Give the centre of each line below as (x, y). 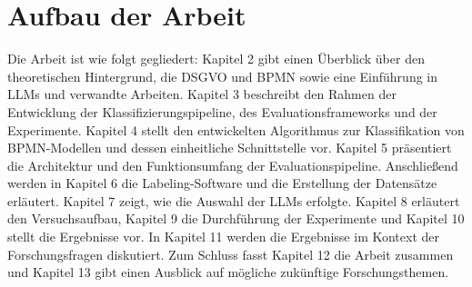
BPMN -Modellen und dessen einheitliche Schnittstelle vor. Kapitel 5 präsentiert (230, 148)
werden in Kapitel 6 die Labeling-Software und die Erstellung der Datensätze (222, 183)
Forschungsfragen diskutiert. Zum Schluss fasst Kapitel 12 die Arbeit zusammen (231, 254)
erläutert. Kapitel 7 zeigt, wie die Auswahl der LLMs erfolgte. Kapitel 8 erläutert (234, 200)
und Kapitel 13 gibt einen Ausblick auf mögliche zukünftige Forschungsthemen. (228, 272)
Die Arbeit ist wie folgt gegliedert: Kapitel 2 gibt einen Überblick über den (216, 59)
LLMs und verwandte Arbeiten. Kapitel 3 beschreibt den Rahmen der (202, 94)
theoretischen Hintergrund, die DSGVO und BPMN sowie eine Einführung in (223, 76)
